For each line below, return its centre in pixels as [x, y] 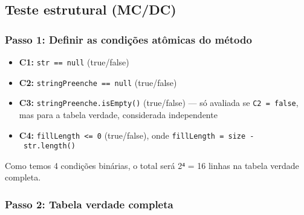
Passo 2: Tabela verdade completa [89, 204]
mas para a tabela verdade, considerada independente [118, 114]
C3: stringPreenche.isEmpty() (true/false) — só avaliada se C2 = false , [159, 103]
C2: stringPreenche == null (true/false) [98, 82]
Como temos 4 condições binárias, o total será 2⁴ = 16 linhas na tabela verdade [152, 165]
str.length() [49, 146]
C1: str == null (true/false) [74, 62]
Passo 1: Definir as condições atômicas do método [128, 39]
